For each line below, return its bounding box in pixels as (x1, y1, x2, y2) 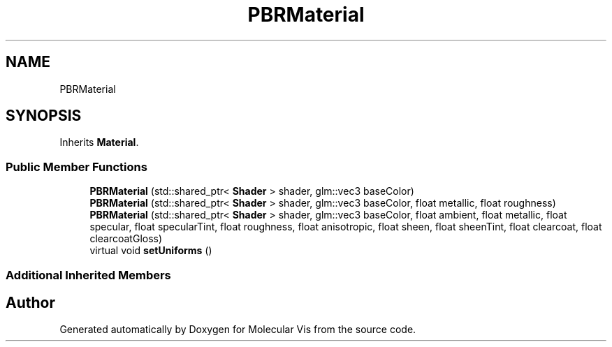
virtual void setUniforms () (89, 244, 212, 257)
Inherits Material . (59, 136, 139, 149)
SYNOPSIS (6, 107, 82, 125)
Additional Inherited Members (6, 267, 171, 282)
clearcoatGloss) (89, 232, 163, 245)
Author (6, 293, 55, 311)
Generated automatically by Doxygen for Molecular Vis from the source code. (59, 323, 416, 336)
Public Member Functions (6, 159, 147, 174)
